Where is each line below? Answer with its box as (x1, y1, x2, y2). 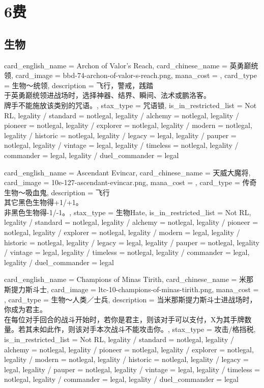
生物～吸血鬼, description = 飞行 (4, 187, 110, 197)
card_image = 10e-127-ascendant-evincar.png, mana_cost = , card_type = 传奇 (4, 177, 257, 188)
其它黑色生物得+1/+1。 (4, 197, 83, 208)
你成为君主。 (4, 304, 47, 315)
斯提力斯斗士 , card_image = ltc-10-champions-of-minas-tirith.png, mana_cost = (4, 284, 259, 295)
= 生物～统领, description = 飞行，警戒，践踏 (4, 80, 154, 90)
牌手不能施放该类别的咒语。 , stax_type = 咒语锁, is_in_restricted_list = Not (4, 99, 257, 110)
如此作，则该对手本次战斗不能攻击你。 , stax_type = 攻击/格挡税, (39, 324, 256, 334)
